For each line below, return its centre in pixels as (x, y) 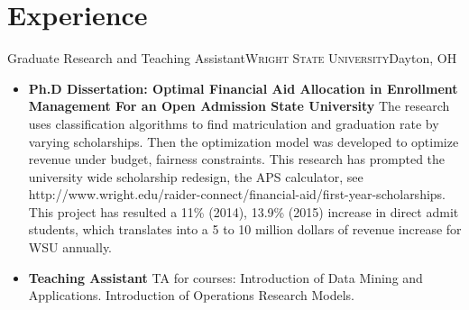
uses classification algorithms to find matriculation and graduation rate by (234, 123)
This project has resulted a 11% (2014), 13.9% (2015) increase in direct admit (244, 211)
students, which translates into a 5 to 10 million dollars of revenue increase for (245, 229)
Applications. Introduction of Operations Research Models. (191, 295)
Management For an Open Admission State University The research (239, 106)
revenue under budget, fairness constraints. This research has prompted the (237, 159)
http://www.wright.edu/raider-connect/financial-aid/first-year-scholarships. (237, 194)
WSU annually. (70, 247)
